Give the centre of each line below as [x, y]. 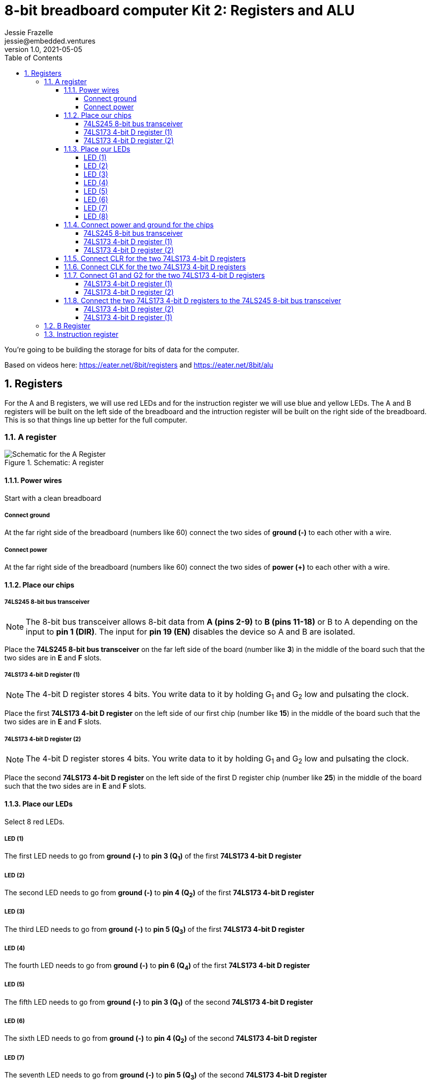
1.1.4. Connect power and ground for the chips [139, 224]
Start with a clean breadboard [53, 498]
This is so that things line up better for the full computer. [96, 420]
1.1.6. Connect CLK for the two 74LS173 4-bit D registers [155, 267]
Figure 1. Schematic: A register [54, 463]
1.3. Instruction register [81, 334]
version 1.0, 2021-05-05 [43, 49]
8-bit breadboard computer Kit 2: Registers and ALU [180, 10]
